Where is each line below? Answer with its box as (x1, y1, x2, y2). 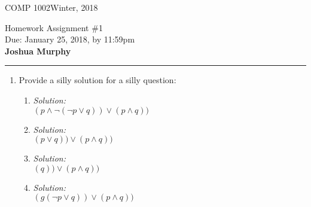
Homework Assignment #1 (5, 21, 103, 34)
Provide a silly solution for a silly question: (19, 74, 176, 86)
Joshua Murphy (5, 44, 71, 57)
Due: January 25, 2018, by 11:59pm (5, 33, 135, 45)
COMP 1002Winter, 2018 (5, 1, 98, 13)
